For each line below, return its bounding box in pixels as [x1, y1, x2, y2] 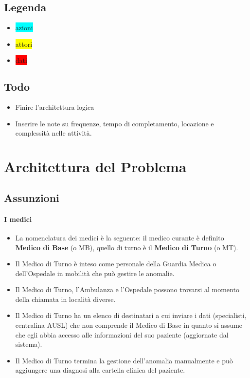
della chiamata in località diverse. [15, 294, 116, 304]
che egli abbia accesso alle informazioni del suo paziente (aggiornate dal [15, 329, 229, 339]
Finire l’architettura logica [15, 102, 94, 112]
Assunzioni [4, 190, 59, 205]
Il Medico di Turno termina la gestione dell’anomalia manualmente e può [15, 355, 233, 365]
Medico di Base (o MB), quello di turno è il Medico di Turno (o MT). [15, 242, 238, 252]
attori [15, 39, 33, 49]
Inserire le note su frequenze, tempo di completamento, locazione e [15, 118, 214, 128]
